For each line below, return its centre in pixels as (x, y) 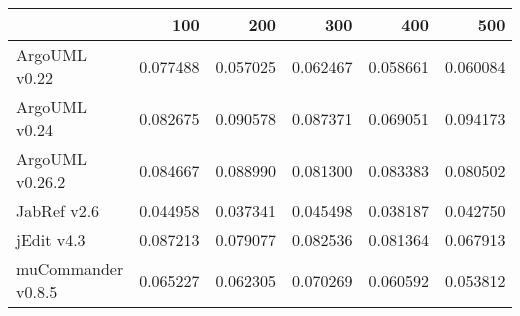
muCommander (70, 268)
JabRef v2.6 (58, 210)
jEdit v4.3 (51, 239)
